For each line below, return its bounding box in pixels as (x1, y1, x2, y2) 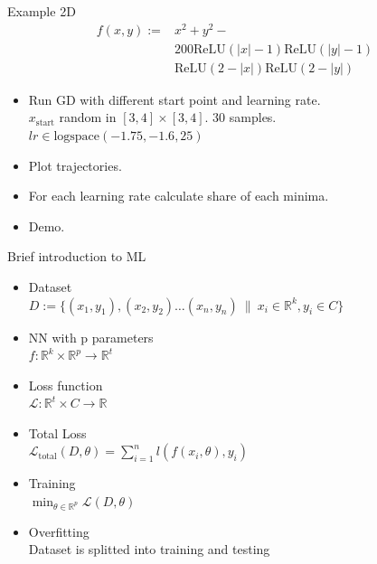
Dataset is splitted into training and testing (28, 540, 270, 559)
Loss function (28, 375, 103, 394)
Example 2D (7, 2, 76, 20)
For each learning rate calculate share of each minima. (28, 186, 329, 205)
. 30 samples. (204, 108, 277, 127)
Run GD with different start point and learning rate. (28, 89, 321, 108)
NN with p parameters (28, 327, 154, 346)
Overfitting (28, 522, 90, 540)
